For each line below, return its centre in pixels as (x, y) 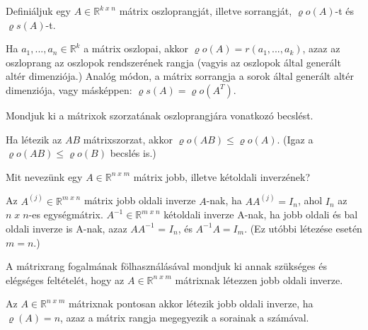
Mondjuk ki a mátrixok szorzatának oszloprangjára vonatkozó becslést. (160, 115)
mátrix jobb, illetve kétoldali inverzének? (222, 176)
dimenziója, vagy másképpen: (69, 89)
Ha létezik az (34, 139)
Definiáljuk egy (38, 11)
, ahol (310, 200)
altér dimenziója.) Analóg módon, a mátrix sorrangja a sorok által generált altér (180, 76)
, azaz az (321, 48)
